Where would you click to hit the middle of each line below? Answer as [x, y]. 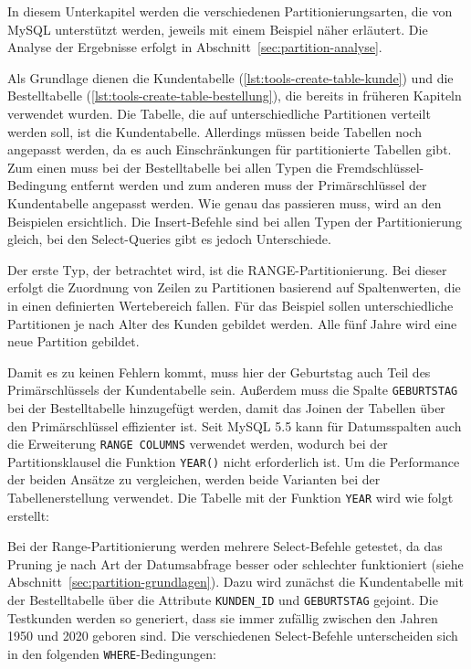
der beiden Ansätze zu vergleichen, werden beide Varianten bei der [194, 479]
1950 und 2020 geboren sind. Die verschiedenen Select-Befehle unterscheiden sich [233, 636]
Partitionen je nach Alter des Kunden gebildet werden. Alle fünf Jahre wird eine [232, 323]
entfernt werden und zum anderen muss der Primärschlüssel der [249, 185]
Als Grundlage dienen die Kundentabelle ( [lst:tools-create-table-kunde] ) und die [230, 77]
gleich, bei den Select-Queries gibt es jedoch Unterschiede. [169, 239]
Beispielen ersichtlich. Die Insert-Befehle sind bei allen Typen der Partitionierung [235, 221]
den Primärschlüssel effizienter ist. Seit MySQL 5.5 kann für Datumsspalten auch [235, 425]
